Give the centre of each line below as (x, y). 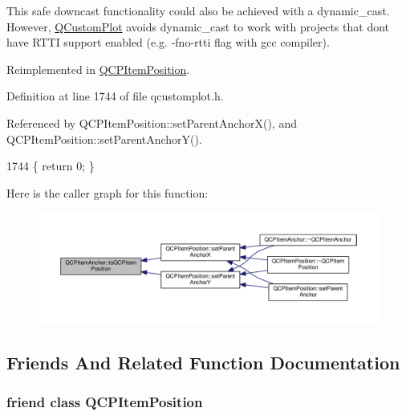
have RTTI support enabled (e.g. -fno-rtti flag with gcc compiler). (168, 42)
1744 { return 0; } (51, 166)
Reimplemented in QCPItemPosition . (98, 69)
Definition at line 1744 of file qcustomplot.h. (115, 96)
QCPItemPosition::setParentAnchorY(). (104, 139)
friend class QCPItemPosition (105, 401)
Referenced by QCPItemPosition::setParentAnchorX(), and (152, 122)
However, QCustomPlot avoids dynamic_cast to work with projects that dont (198, 26)
